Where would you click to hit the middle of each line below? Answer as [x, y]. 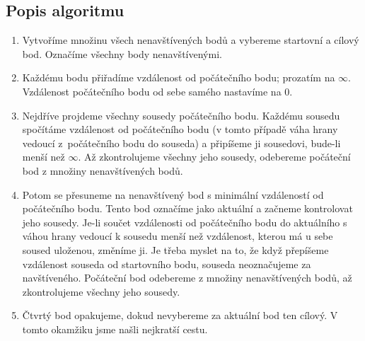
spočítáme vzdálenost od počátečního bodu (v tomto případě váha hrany [180, 129]
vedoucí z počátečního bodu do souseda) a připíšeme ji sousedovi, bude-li [181, 143]
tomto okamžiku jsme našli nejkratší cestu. [115, 329]
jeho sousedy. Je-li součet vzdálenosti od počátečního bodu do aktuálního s [185, 222]
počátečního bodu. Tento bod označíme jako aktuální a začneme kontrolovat [187, 208]
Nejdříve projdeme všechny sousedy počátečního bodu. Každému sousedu [181, 115]
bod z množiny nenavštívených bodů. [103, 170]
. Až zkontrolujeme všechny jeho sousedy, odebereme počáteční [214, 157]
